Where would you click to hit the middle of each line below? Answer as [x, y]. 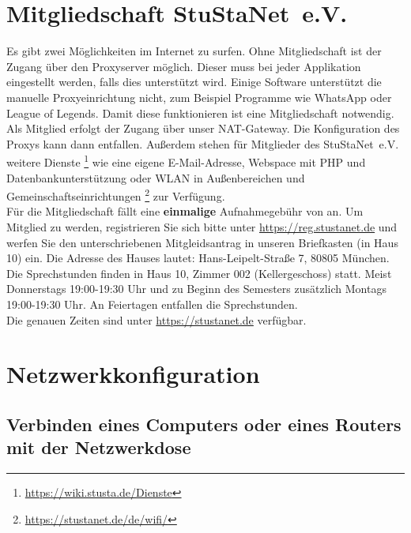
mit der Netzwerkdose [99, 447]
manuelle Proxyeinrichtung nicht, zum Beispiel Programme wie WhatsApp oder [199, 97]
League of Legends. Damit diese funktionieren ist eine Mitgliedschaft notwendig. [200, 113]
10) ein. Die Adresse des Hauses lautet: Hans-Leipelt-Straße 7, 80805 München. [198, 258]
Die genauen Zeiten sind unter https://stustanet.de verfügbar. [156, 319]
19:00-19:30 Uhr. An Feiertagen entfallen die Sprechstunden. [152, 304]
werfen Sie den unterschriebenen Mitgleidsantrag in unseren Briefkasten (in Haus [202, 242]
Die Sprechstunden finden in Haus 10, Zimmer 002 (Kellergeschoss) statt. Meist [199, 273]
